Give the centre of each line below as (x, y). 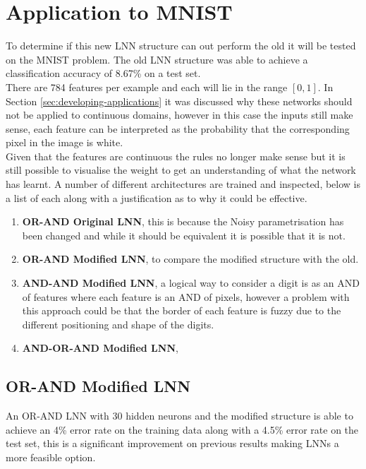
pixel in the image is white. (65, 142)
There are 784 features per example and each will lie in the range (147, 87)
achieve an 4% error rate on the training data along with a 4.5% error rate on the (182, 429)
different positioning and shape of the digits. (118, 324)
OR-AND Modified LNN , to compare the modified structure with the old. (190, 259)
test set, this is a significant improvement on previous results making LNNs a (172, 443)
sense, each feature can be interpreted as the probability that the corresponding (178, 128)
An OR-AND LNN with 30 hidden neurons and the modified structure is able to (179, 416)
